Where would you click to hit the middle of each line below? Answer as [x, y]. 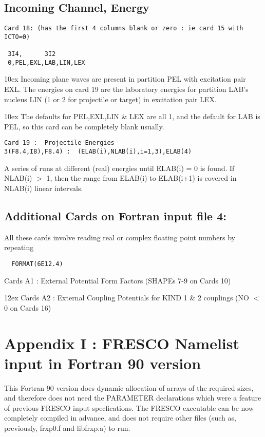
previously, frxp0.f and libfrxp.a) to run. [67, 428]
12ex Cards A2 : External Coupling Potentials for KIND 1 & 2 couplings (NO [127, 298]
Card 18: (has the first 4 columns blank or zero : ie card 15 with [124, 28]
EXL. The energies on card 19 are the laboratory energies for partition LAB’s [126, 89]
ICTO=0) [17, 37]
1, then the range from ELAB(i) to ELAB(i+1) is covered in [141, 178]
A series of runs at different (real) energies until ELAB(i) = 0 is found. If [119, 168]
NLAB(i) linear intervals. [44, 188]
